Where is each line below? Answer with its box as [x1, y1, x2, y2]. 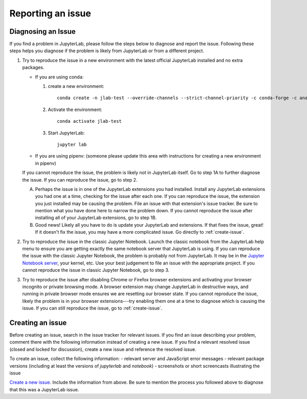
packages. [22, 64, 45, 71]
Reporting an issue [9, 8, 92, 19]
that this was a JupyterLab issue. [9, 386, 79, 392]
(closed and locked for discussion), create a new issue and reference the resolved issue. [9, 346, 196, 352]
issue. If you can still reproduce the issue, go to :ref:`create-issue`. [22, 305, 163, 312]
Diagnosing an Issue [9, 27, 76, 36]
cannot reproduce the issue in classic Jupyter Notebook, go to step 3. [22, 267, 170, 273]
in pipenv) [35, 160, 56, 166]
